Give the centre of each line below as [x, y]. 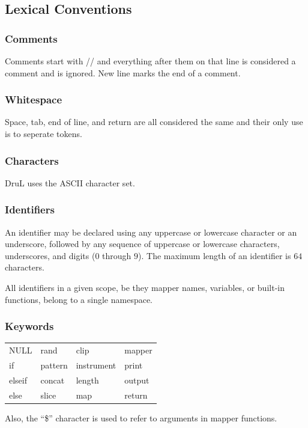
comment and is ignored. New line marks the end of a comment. [123, 72]
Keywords [29, 326]
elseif [18, 380]
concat [53, 380]
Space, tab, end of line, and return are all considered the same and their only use [154, 122]
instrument [96, 365]
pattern [54, 365]
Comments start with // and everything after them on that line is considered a [150, 61]
